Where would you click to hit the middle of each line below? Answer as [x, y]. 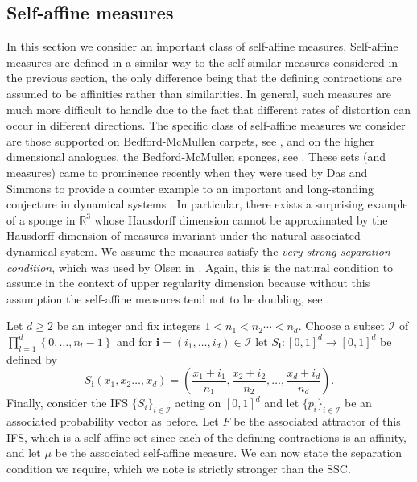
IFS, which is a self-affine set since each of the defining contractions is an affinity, [206, 437]
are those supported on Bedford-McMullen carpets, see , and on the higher [191, 140]
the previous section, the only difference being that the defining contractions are [204, 78]
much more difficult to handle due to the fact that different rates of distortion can [208, 109]
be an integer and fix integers [129, 325]
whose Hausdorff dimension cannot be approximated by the [241, 219]
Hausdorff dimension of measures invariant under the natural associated [184, 235]
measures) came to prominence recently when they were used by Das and [187, 172]
